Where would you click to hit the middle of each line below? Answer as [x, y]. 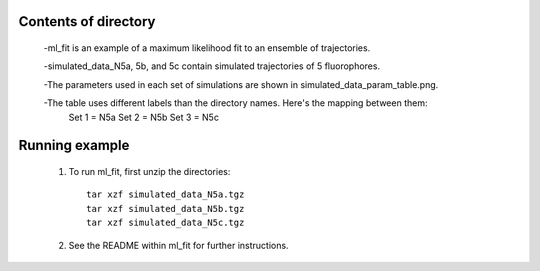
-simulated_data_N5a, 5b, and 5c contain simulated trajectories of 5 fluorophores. [211, 66]
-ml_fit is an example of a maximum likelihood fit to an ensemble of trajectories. [207, 48]
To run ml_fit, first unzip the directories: [149, 171]
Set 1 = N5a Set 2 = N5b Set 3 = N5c [144, 117]
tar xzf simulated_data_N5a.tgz [165, 194]
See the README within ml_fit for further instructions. [178, 245]
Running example [74, 145]
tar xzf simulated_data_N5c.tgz [165, 223]
